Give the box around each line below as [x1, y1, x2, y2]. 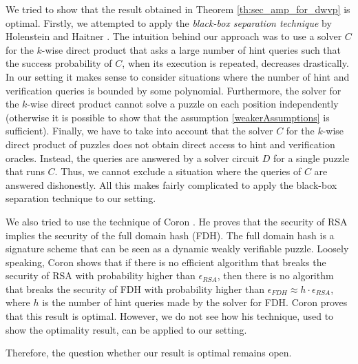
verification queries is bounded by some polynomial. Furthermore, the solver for [6, 83, 341, 97]
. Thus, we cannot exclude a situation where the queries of [54, 164, 302, 179]
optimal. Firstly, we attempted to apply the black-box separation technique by [6, 15, 332, 30]
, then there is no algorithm [217, 268, 334, 283]
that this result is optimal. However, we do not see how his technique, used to [6, 309, 334, 323]
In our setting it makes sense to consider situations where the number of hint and [6, 69, 350, 83]
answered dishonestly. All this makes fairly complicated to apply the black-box [6, 177, 337, 192]
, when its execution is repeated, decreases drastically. [122, 56, 349, 70]
